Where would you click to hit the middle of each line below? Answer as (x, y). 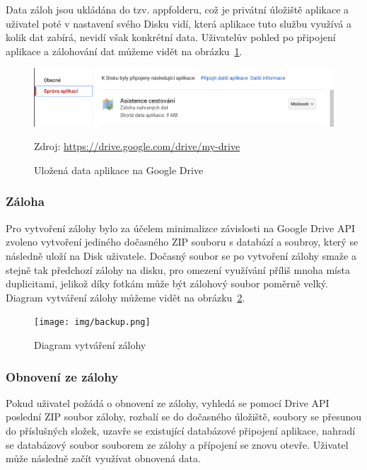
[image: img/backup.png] (92, 322)
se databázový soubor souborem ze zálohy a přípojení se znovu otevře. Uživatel (177, 444)
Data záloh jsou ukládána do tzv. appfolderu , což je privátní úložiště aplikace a (177, 9)
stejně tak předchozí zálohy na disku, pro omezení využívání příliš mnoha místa (178, 269)
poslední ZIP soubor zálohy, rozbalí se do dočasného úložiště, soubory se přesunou (184, 417)
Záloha (25, 201)
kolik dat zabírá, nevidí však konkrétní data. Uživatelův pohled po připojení (171, 37)
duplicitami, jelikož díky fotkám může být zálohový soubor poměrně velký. (167, 283)
